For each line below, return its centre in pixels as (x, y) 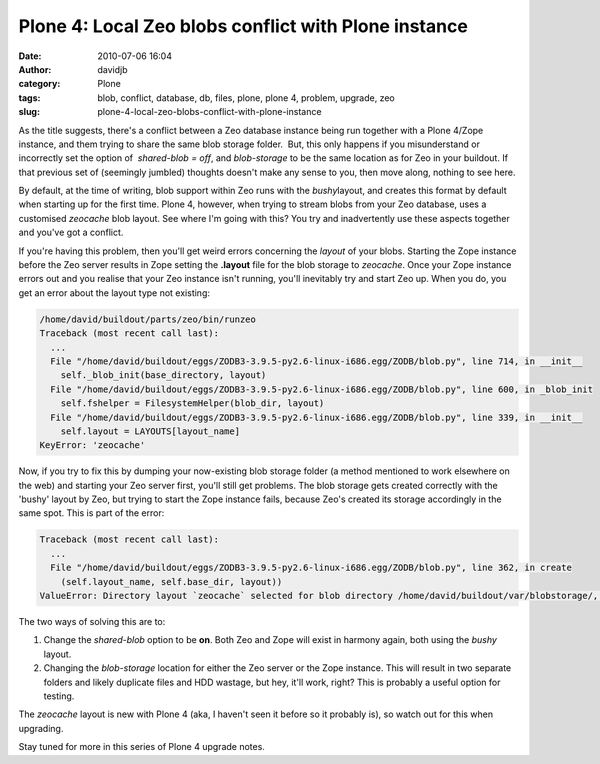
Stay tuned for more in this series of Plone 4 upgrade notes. (141, 747)
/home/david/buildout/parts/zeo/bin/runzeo (148, 319)
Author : (35, 69)
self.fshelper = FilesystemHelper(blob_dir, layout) (192, 403)
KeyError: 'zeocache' (92, 445)
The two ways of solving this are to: (92, 621)
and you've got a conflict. (71, 232)
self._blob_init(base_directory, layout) (163, 375)
